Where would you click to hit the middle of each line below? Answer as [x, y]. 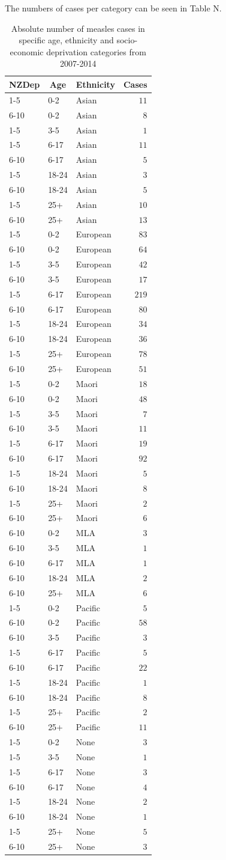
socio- [127, 40]
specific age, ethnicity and [66, 40]
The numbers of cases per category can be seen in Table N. [113, 8]
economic [27, 51]
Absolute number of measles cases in [78, 28]
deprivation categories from [96, 51]
